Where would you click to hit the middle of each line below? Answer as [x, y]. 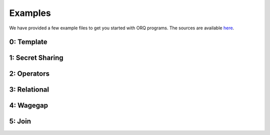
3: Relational [29, 90]
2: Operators [29, 74]
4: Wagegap [29, 105]
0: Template [28, 42]
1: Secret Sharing [36, 58]
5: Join [20, 121]
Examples [30, 13]
